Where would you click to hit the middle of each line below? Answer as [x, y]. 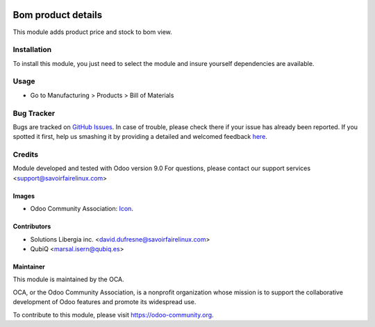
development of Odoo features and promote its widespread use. [105, 302]
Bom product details [58, 15]
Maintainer [29, 267]
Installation [32, 50]
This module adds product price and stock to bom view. [93, 32]
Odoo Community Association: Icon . [82, 209]
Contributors [32, 226]
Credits [25, 155]
